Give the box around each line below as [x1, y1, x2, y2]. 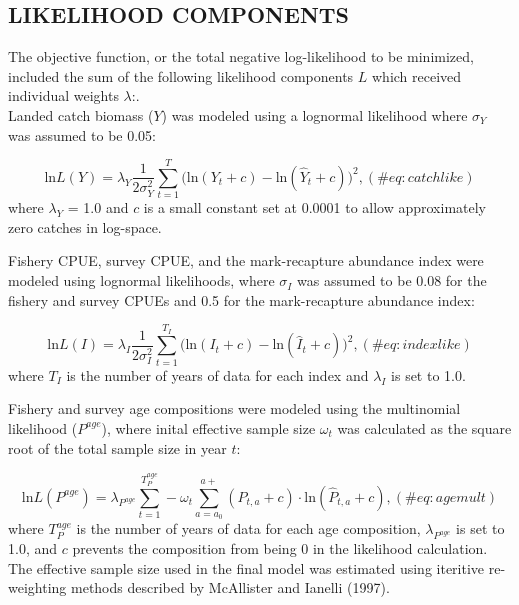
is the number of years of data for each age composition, [76, 518, 421, 539]
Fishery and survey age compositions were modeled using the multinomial [8, 398, 461, 419]
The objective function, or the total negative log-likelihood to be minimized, [8, 46, 474, 67]
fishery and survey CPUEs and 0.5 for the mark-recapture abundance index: [8, 289, 475, 310]
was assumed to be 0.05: [8, 124, 156, 145]
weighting [8, 577, 67, 598]
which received [372, 65, 462, 86]
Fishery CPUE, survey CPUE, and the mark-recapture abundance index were [8, 250, 484, 271]
